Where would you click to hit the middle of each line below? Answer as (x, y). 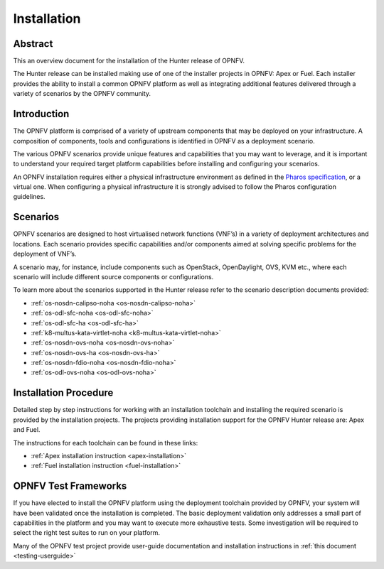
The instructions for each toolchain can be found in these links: (106, 443)
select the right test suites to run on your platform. (86, 533)
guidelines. (29, 197)
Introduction (41, 114)
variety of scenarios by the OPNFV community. (82, 94)
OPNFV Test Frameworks (70, 486)
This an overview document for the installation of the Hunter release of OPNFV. (129, 61)
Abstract (33, 44)
